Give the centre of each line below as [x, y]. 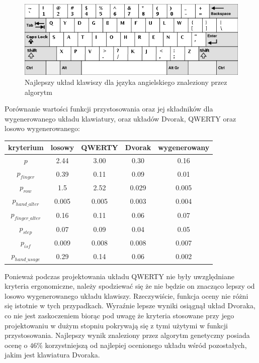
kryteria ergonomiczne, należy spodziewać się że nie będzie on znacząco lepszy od [130, 286]
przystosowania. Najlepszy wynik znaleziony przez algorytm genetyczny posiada [127, 335]
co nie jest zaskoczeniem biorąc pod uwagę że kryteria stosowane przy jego [119, 316]
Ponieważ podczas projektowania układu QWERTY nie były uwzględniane [119, 276]
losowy [62, 147]
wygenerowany [184, 147]
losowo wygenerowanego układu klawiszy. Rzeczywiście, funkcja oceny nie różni [126, 295]
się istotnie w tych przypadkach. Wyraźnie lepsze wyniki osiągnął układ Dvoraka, [130, 306]
